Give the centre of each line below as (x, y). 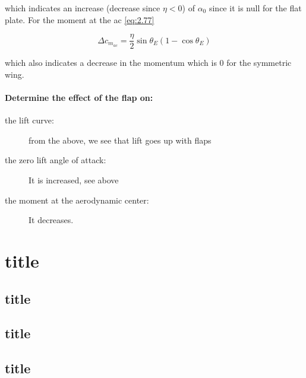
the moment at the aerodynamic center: (77, 200)
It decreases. (51, 220)
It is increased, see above (74, 180)
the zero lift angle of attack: (56, 160)
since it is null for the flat (255, 8)
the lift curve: (29, 120)
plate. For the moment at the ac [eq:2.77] (80, 19)
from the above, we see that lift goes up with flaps (120, 140)
